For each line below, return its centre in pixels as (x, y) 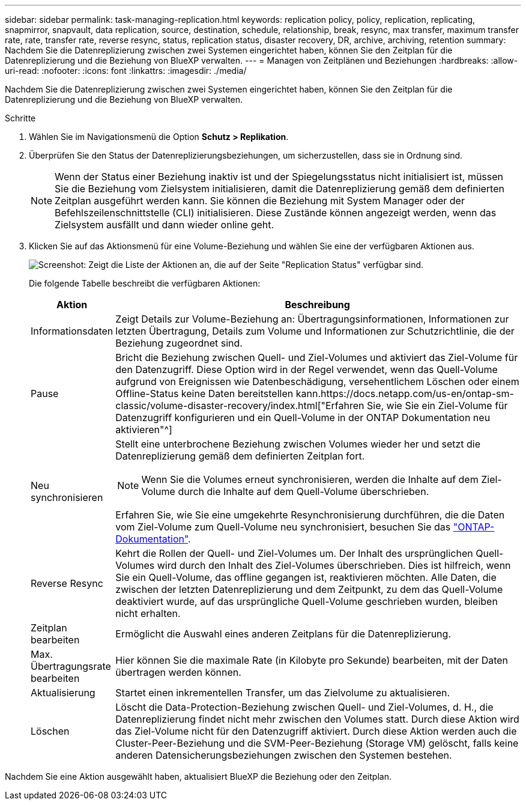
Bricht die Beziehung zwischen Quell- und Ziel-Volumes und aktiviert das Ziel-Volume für (317, 357)
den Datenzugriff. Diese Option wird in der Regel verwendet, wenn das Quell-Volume (307, 369)
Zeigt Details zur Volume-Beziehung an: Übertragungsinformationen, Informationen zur (312, 319)
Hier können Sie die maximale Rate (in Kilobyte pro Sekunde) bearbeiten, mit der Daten (312, 660)
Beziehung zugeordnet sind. (179, 343)
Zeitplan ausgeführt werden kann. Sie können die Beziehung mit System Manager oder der (260, 201)
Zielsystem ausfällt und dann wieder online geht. (165, 225)
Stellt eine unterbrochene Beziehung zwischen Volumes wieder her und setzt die (298, 444)
